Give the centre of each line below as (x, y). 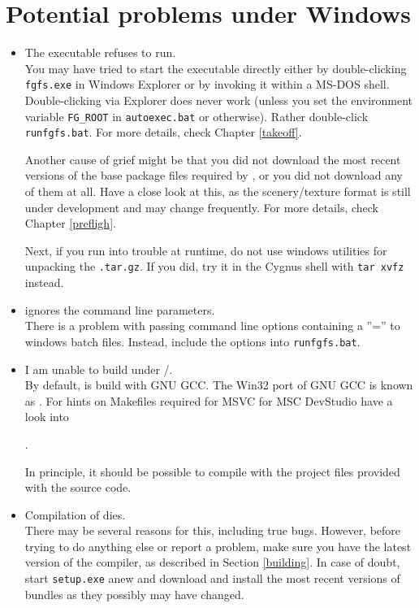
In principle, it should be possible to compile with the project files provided (212, 471)
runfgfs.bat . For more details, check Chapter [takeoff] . (163, 132)
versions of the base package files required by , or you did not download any (214, 175)
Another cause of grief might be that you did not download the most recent (213, 159)
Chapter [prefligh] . (70, 223)
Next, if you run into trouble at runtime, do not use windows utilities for (206, 250)
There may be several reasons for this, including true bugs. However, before (213, 530)
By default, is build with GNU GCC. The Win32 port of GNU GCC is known (219, 385)
